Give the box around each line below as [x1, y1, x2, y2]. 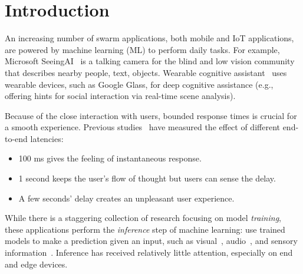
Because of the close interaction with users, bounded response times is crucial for [5, 109, 297, 121]
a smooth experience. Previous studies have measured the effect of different [5, 121, 280, 133]
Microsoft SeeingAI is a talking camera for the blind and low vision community [5, 55, 295, 67]
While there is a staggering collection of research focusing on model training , [5, 212, 282, 224]
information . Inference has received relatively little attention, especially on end [5, 246, 293, 259]
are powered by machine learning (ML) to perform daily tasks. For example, [5, 43, 280, 55]
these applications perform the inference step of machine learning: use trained [5, 223, 285, 235]
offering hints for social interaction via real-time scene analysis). [5, 90, 236, 102]
